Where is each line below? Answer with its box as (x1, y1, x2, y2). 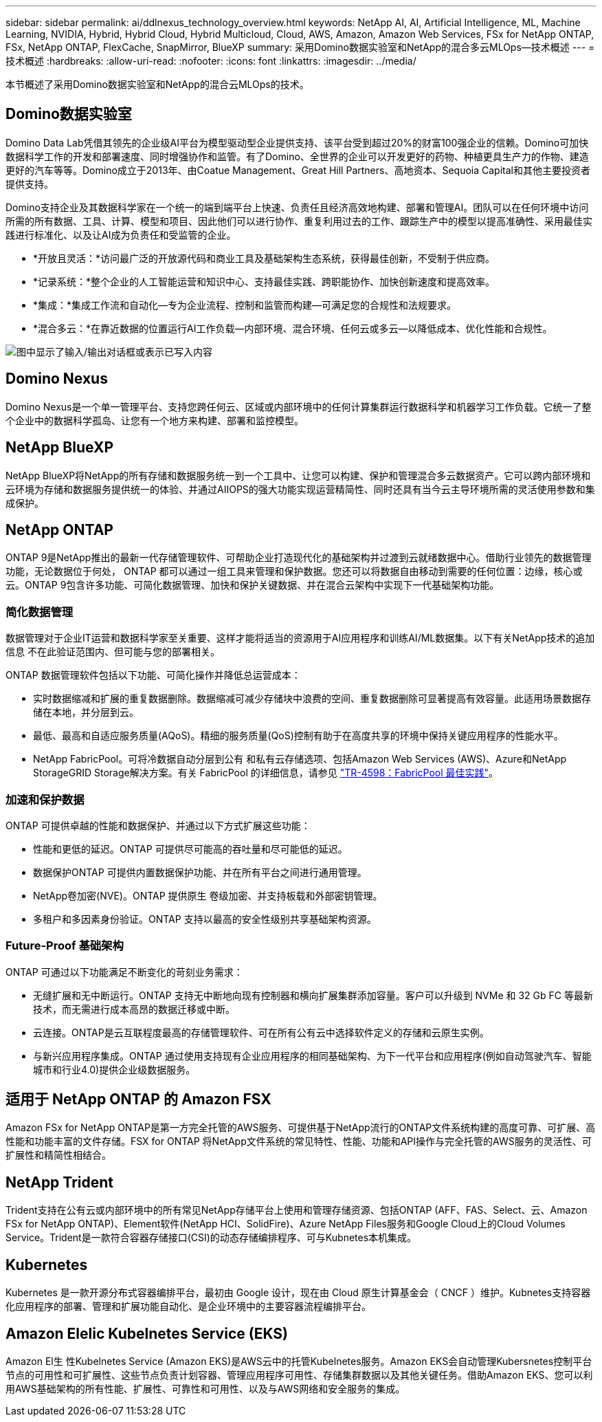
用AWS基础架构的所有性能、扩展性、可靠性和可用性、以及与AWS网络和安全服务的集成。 (5, 1383, 405, 1394)
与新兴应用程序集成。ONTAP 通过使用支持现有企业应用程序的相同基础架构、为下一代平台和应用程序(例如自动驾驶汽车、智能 (33, 1049, 592, 1062)
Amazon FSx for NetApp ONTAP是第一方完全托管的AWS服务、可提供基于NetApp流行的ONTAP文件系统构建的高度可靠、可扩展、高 (5, 1122, 596, 1134)
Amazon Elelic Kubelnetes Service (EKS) (5, 1324, 288, 1342)
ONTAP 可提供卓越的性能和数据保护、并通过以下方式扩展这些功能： (5, 819, 311, 831)
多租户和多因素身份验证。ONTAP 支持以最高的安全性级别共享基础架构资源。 (33, 912, 377, 925)
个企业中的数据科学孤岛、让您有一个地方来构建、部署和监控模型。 (5, 414, 304, 426)
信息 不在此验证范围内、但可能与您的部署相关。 (5, 646, 220, 658)
